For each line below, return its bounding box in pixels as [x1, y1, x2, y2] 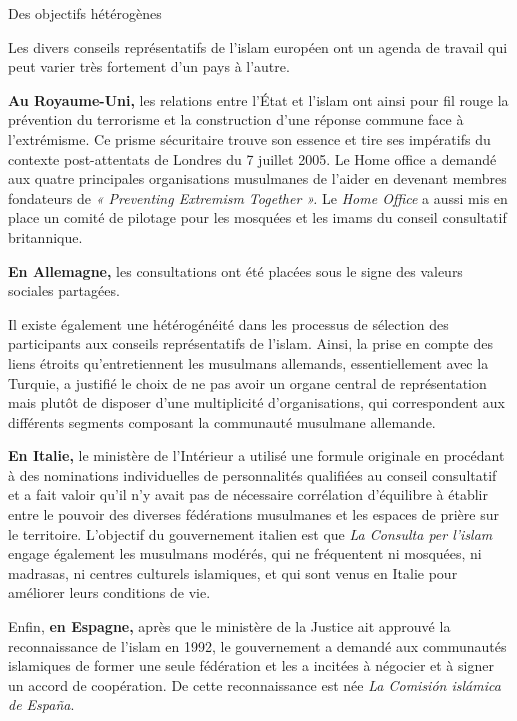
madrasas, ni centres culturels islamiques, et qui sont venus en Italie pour [8, 562, 458, 583]
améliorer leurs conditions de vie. [8, 582, 211, 603]
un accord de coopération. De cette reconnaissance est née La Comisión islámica [8, 674, 501, 695]
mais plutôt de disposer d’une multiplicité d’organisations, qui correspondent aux [8, 392, 505, 413]
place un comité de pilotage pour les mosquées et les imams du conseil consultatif [8, 207, 507, 228]
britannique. [8, 226, 83, 247]
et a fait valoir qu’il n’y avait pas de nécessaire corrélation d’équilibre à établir [8, 484, 488, 505]
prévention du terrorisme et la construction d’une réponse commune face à [8, 109, 464, 130]
